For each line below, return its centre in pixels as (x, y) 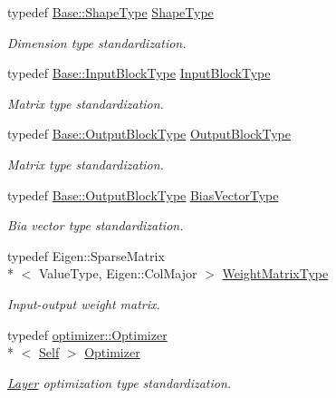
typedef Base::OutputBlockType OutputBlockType (149, 134)
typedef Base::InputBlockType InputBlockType (139, 73)
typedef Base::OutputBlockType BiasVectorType (143, 194)
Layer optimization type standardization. (120, 382)
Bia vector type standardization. (96, 225)
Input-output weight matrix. (84, 303)
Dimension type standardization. (97, 42)
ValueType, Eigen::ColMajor (118, 273)
